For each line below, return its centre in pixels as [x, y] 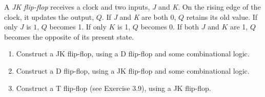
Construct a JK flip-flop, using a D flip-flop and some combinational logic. [133, 54]
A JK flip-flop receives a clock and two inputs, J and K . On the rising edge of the [132, 7]
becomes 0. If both [170, 27]
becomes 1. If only [78, 27]
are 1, [239, 27]
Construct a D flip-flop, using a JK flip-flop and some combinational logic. [133, 70]
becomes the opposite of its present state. [69, 36]
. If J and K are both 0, [139, 17]
